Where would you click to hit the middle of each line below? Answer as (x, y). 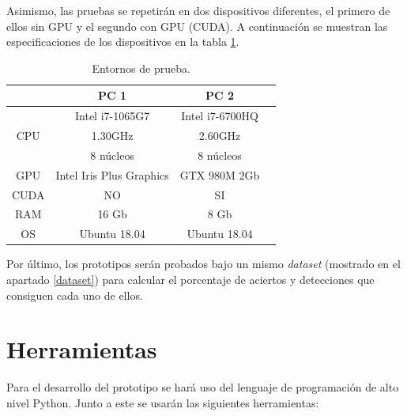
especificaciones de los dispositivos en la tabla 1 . (123, 42)
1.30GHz (112, 136)
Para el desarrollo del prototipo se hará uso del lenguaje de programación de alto (203, 387)
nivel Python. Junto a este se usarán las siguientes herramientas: (163, 402)
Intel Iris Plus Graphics (112, 174)
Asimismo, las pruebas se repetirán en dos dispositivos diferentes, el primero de (198, 10)
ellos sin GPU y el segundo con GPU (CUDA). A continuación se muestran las (197, 26)
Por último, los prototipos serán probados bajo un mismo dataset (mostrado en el (203, 264)
